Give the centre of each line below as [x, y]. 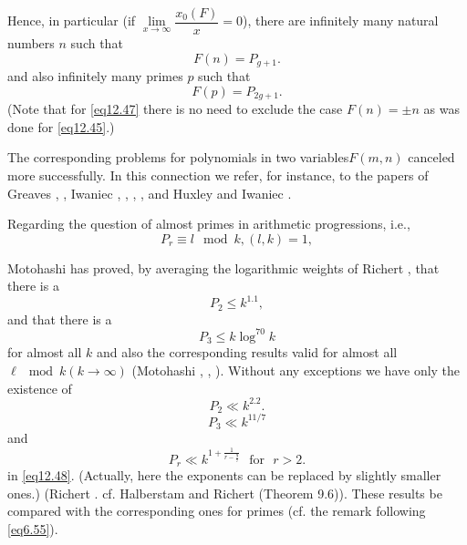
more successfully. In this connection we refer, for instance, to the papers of [218, 175]
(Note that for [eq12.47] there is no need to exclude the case [175, 109]
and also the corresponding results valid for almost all [247, 352]
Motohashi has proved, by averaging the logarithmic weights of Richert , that [223, 267]
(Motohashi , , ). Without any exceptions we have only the [296, 370]
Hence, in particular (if [72, 21]
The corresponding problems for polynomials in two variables [178, 157]
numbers [31, 43]
